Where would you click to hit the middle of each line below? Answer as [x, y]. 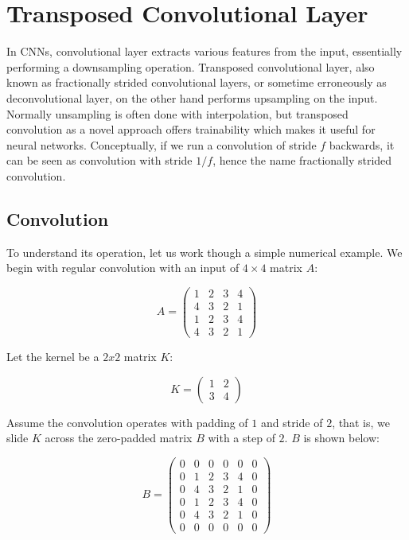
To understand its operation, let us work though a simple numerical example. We [204, 252]
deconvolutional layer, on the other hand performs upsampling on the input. [192, 97]
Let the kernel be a [53, 357]
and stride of [292, 422]
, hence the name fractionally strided [302, 160]
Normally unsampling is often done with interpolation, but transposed [177, 113]
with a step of [242, 438]
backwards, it [362, 144]
